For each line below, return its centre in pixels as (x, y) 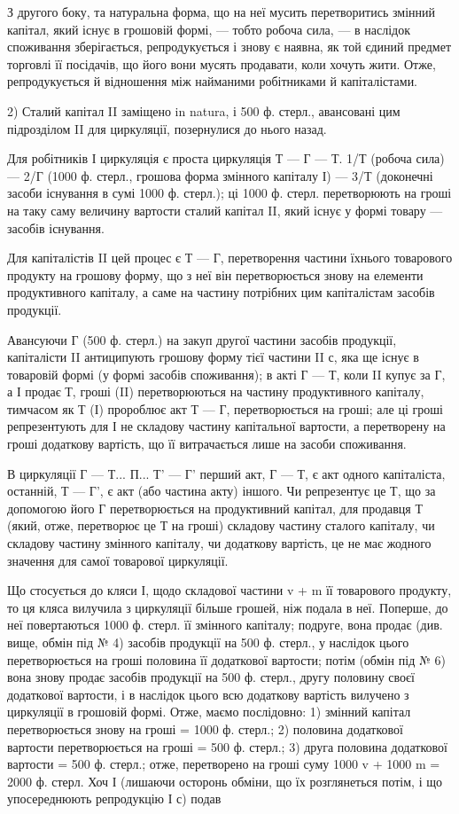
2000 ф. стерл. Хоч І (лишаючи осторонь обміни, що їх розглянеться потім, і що (225, 781)
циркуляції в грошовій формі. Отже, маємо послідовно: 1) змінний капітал (209, 712)
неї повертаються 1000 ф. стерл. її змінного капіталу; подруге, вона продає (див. (225, 625)
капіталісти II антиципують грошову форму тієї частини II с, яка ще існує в (213, 357)
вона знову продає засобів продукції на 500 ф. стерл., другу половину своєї (211, 677)
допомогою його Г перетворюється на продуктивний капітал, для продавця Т (215, 508)
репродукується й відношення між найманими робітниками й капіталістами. (213, 81)
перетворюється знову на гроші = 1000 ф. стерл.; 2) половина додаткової (205, 728)
